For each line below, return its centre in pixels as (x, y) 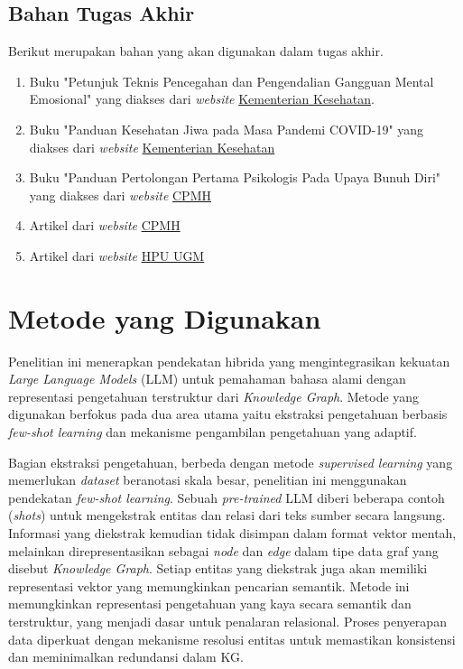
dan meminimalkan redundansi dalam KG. (126, 657)
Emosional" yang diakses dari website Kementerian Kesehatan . (202, 99)
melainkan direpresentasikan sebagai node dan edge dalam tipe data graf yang (223, 550)
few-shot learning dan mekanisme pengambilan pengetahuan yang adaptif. (213, 432)
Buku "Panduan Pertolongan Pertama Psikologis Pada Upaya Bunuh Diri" (235, 177)
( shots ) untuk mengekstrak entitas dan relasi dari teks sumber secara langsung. (227, 515)
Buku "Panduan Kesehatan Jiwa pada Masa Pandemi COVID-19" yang (227, 129)
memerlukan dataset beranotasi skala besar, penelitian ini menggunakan (208, 480)
